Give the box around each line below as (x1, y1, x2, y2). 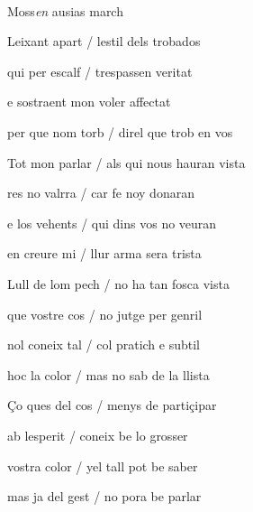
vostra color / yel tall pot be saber (7, 456, 198, 475)
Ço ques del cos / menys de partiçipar (7, 396, 217, 414)
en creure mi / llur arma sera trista (7, 244, 202, 263)
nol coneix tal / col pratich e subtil (7, 335, 201, 354)
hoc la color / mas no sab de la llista (7, 365, 210, 384)
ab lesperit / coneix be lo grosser (7, 425, 188, 444)
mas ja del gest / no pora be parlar (7, 487, 202, 506)
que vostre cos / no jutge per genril (7, 304, 203, 323)
